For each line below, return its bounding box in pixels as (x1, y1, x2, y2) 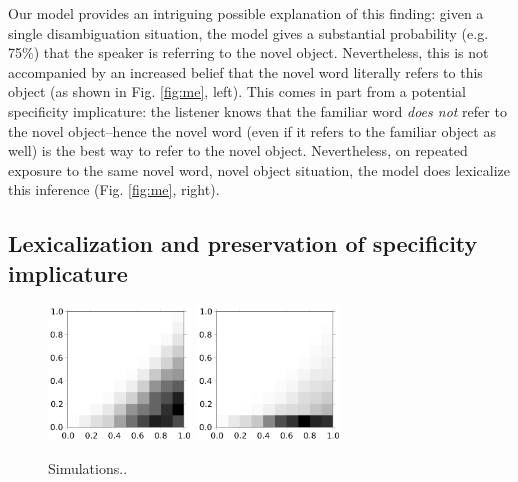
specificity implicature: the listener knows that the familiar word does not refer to (8, 100, 507, 121)
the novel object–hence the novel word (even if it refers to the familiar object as (8, 120, 496, 141)
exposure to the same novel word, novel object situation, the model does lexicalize (8, 159, 511, 180)
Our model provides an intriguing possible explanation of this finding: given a (8, 3, 484, 23)
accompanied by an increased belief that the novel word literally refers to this (8, 61, 483, 82)
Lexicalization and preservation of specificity (8, 228, 478, 259)
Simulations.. (48, 458, 128, 479)
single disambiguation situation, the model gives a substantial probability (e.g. (8, 22, 489, 43)
